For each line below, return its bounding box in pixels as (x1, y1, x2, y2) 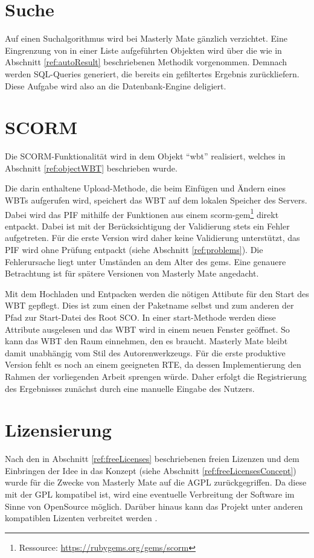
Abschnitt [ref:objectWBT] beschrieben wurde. (5, 161, 178, 174)
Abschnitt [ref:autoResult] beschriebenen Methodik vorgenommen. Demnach (5, 56, 287, 68)
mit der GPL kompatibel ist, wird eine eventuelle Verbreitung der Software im (5, 488, 295, 501)
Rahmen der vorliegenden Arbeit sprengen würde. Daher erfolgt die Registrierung (5, 370, 307, 382)
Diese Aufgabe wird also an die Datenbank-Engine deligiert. (5, 79, 226, 92)
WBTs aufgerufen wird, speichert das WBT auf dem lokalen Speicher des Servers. (5, 194, 307, 206)
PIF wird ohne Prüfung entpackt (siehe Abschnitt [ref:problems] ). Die (5, 243, 263, 256)
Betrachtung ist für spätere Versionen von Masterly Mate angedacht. (5, 267, 259, 280)
